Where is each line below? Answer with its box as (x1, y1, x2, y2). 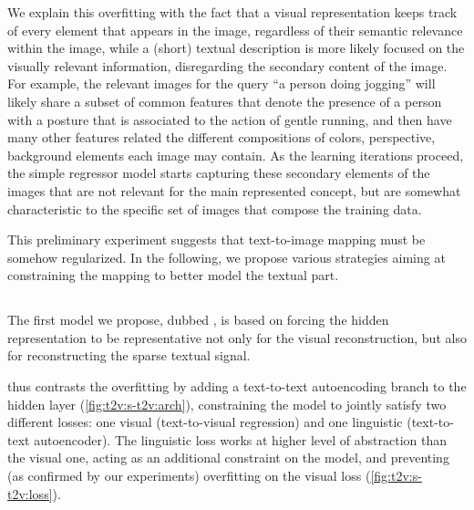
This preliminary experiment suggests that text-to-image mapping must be (7, 230, 426, 249)
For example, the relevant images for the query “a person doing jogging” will (7, 74, 436, 93)
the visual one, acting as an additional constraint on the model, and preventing (7, 448, 449, 467)
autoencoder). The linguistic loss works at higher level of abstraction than (34, 430, 447, 449)
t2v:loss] (7, 484, 53, 503)
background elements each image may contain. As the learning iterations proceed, (7, 145, 464, 164)
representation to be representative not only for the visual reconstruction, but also (7, 328, 467, 347)
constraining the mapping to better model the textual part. (7, 265, 339, 285)
